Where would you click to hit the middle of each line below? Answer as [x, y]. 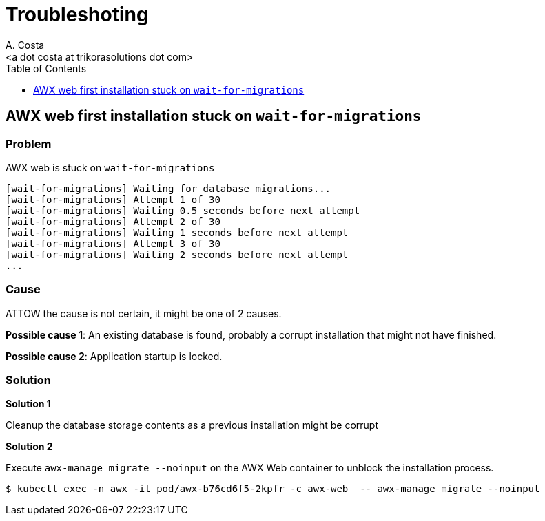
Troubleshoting [77, 14]
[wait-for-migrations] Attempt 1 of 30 [113, 199]
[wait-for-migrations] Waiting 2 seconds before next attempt [177, 254]
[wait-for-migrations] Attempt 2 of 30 [113, 221]
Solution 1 [28, 404]
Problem [29, 143]
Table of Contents [46, 68]
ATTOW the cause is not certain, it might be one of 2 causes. [144, 313]
